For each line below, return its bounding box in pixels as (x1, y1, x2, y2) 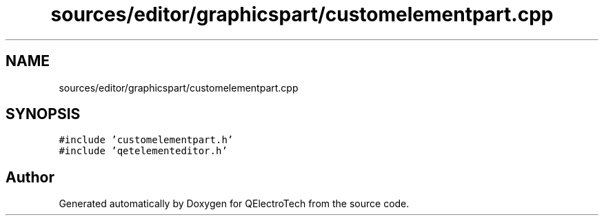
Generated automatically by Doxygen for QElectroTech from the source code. (59, 198, 410, 210)
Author (6, 168, 54, 186)
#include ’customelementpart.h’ (59, 134, 234, 146)
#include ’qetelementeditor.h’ (59, 145, 228, 157)
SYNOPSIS (6, 105, 81, 123)
